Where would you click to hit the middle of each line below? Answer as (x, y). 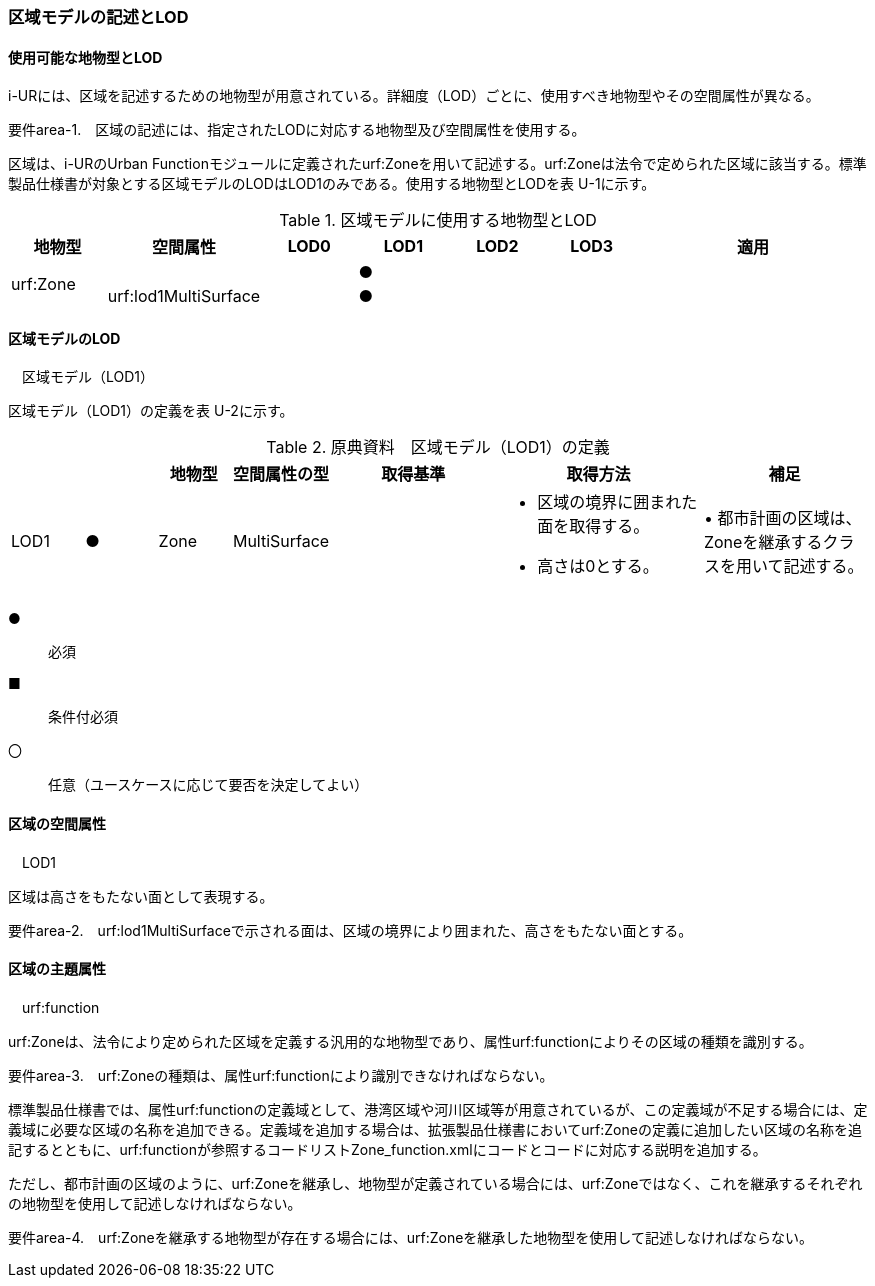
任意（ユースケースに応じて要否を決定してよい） (208, 785)
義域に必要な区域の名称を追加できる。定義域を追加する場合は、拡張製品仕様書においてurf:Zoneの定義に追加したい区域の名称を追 (435, 1129)
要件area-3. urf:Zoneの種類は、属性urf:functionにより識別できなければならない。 (281, 1075)
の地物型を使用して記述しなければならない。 (155, 1203)
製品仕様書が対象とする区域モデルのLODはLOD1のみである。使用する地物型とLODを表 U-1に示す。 (332, 184)
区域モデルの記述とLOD (98, 17)
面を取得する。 (593, 526)
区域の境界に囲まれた (617, 502)
